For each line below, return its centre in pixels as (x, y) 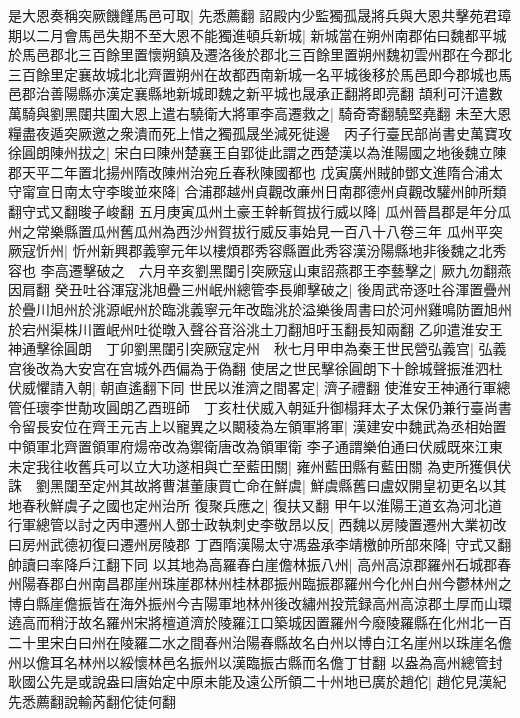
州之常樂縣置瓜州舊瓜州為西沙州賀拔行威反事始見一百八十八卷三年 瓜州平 (248, 230)
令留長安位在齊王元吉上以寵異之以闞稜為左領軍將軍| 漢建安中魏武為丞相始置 (257, 426)
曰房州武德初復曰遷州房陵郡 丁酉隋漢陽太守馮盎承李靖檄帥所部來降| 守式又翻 (260, 544)
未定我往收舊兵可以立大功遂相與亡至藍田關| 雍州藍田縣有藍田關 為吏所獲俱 (253, 465)
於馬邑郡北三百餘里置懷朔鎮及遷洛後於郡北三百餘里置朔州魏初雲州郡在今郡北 (260, 54)
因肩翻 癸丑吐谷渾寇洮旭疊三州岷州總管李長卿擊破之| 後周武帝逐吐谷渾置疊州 (260, 289)
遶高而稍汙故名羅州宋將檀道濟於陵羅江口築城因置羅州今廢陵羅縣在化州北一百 (260, 622)
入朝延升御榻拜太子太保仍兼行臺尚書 (392, 406)
